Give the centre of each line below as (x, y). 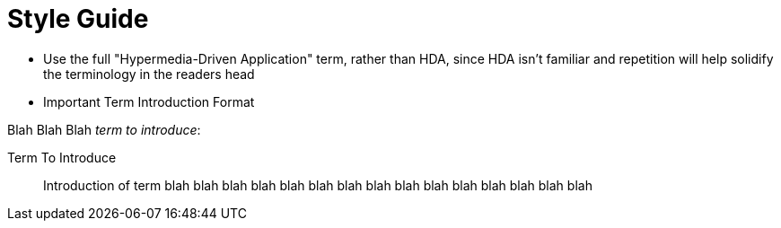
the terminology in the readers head (149, 74)
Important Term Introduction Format (149, 101)
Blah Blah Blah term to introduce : (104, 129)
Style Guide (78, 19)
